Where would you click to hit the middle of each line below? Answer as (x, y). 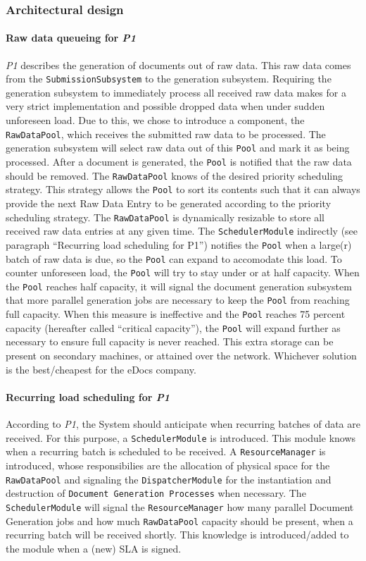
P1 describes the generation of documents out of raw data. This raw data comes (178, 64)
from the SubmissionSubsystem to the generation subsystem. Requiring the (169, 79)
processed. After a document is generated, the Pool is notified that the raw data (179, 161)
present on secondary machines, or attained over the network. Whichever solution (181, 356)
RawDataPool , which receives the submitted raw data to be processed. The (166, 134)
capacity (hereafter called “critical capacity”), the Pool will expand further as (173, 327)
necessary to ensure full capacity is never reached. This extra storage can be (170, 341)
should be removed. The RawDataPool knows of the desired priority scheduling (175, 175)
